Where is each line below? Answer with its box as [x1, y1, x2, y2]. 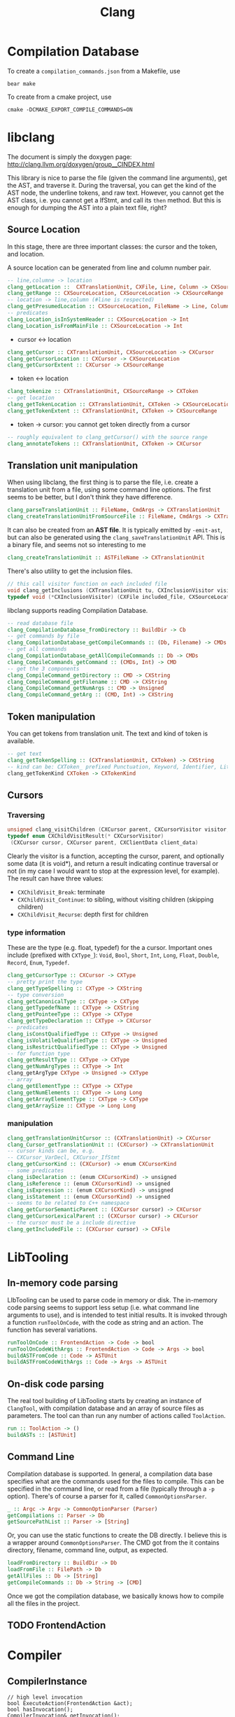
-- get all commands [7, 646, 68, 653]
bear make [7, 80, 36, 88]
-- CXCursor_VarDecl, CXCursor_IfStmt [7, 1154, 120, 1161]
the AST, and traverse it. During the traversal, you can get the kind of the [7, 181, 217, 189]
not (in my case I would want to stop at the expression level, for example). [7, 867, 220, 875]
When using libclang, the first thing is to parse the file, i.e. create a [7, 478, 199, 487]
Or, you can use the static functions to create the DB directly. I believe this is [7, 1531, 227, 1540]
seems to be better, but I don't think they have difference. [7, 493, 173, 502]
